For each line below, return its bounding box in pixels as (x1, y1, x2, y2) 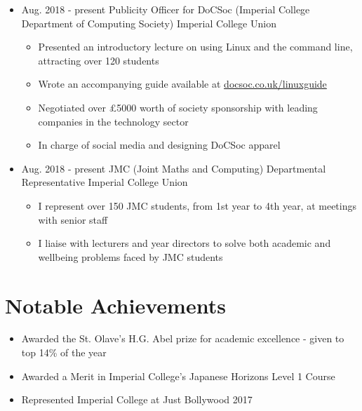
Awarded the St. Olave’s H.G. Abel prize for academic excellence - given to (21, 331, 344, 346)
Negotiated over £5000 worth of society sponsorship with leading (38, 100, 318, 114)
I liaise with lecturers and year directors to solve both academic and (38, 236, 331, 250)
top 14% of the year (21, 345, 107, 360)
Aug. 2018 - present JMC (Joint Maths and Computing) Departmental (21, 161, 326, 175)
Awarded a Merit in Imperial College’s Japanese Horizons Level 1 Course (21, 368, 335, 383)
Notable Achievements (5, 290, 226, 319)
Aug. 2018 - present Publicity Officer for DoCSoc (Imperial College (21, 2, 310, 16)
